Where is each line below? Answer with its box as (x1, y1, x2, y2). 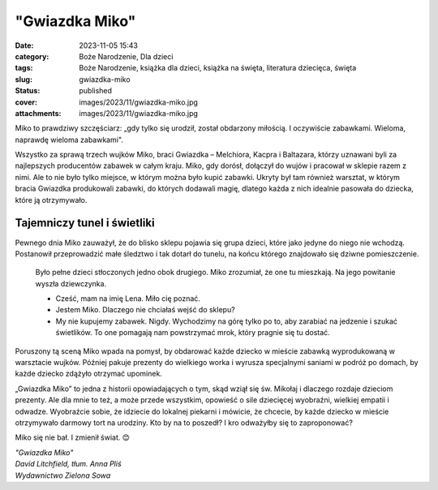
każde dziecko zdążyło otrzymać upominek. (15, 369, 162, 379)
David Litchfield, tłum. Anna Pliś (15, 459, 122, 469)
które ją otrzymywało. (15, 195, 88, 204)
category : (15, 51, 49, 61)
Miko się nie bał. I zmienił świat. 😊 (15, 432, 130, 442)
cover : (15, 97, 38, 107)
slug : (15, 74, 32, 84)
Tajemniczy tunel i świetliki (15, 216, 155, 230)
